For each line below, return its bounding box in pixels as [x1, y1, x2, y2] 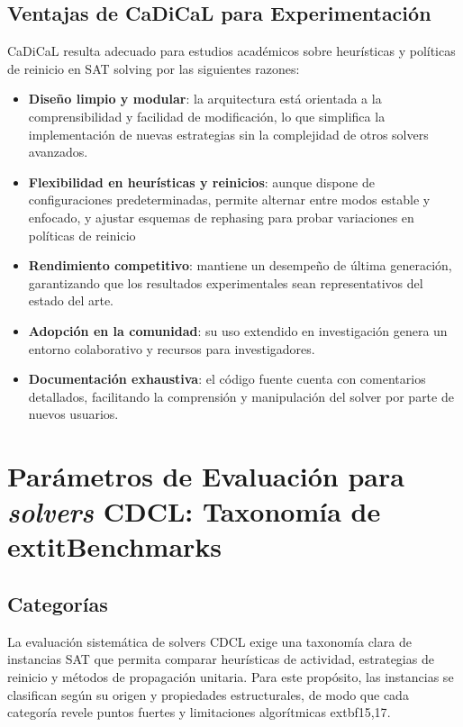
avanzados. [28, 142, 88, 161]
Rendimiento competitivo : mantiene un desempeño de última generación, [28, 256, 452, 275]
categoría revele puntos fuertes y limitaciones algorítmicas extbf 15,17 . [7, 703, 391, 722]
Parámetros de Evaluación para [7, 458, 404, 495]
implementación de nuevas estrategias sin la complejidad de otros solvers [28, 124, 429, 143]
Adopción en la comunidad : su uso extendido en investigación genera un [28, 321, 448, 340]
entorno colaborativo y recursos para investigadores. [28, 339, 315, 358]
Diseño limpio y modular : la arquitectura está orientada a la [28, 89, 382, 108]
